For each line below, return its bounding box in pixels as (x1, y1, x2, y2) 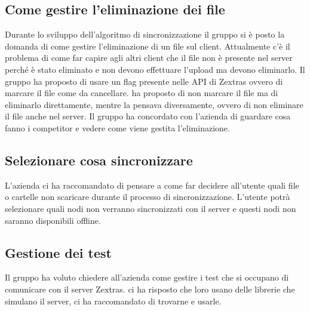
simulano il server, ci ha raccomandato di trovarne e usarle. (5, 294, 222, 307)
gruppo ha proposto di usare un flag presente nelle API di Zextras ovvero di (5, 75, 283, 87)
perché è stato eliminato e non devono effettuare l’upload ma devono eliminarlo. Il (5, 63, 305, 75)
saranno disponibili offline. (5, 214, 101, 226)
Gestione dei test (5, 243, 112, 261)
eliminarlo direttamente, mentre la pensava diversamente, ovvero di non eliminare (5, 98, 303, 110)
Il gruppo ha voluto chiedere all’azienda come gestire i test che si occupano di (5, 271, 289, 284)
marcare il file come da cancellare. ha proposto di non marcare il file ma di (5, 87, 278, 99)
